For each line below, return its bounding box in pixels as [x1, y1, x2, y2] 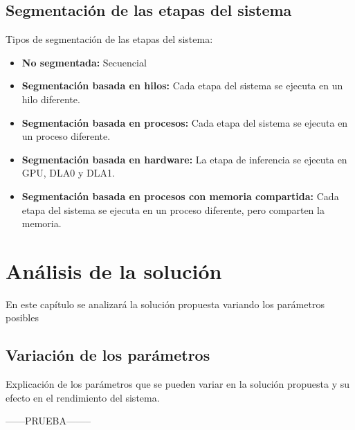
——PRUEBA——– [6, 413, 91, 428]
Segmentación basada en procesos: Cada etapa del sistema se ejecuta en [21, 115, 348, 129]
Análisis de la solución [6, 256, 222, 285]
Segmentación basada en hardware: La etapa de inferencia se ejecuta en [21, 152, 347, 166]
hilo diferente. [21, 91, 80, 106]
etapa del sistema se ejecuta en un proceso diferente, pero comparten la [21, 202, 325, 217]
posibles [6, 310, 39, 325]
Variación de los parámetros [6, 344, 210, 366]
